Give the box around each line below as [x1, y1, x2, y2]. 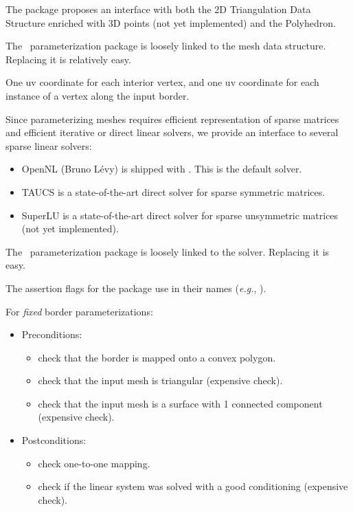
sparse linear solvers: [5, 138, 92, 153]
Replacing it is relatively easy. [5, 52, 131, 66]
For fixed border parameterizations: [5, 304, 153, 318]
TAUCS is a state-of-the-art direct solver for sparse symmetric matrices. [21, 184, 326, 199]
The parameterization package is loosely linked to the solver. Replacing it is [5, 244, 330, 258]
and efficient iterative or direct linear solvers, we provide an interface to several [5, 125, 339, 140]
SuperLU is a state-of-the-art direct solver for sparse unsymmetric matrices [21, 208, 339, 222]
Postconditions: [21, 433, 87, 447]
